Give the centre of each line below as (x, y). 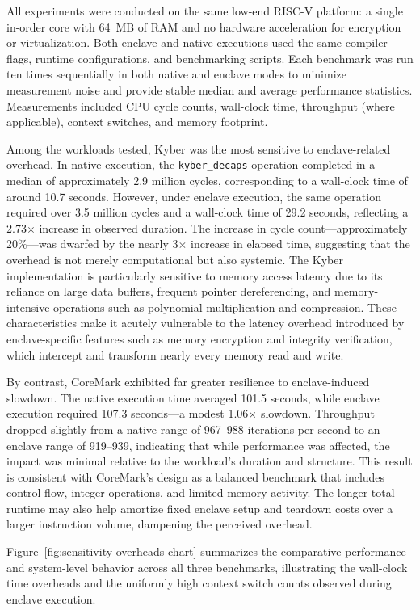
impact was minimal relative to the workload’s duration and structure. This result (210, 461)
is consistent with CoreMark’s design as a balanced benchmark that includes (196, 476)
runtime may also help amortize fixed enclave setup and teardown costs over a (200, 508)
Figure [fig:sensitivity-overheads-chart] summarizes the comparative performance (206, 551)
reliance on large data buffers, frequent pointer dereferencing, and (169, 291)
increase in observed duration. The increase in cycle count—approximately (223, 227)
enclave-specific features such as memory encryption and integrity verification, (199, 338)
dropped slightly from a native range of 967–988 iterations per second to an (193, 429)
